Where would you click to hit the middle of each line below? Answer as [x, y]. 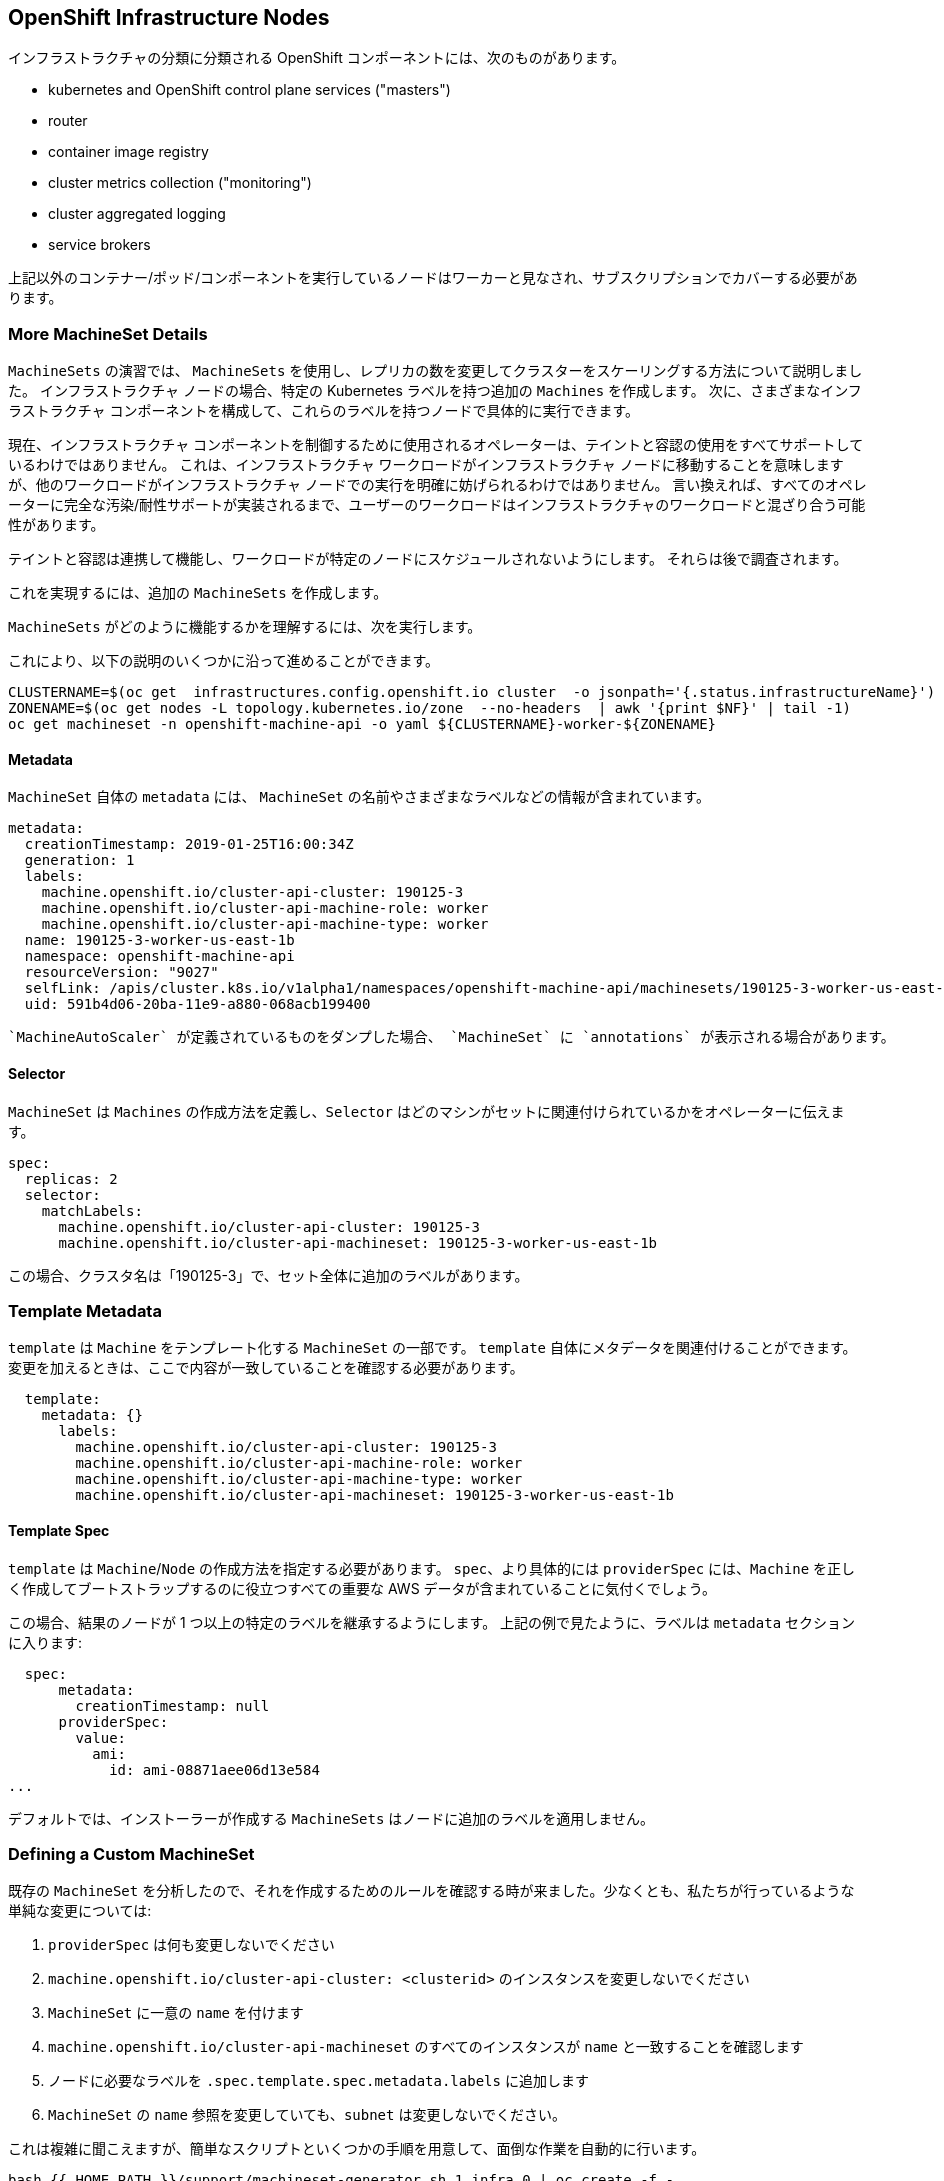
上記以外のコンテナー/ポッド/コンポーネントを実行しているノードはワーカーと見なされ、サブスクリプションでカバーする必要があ [433, 278]
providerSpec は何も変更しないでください [191, 1945]
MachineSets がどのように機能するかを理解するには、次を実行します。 [245, 627]
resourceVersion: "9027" [121, 972]
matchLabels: [92, 1210]
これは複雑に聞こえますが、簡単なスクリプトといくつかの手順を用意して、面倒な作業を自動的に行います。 [357, 2149]
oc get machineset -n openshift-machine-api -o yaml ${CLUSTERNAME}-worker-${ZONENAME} [362, 724]
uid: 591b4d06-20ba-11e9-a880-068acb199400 [197, 1004]
